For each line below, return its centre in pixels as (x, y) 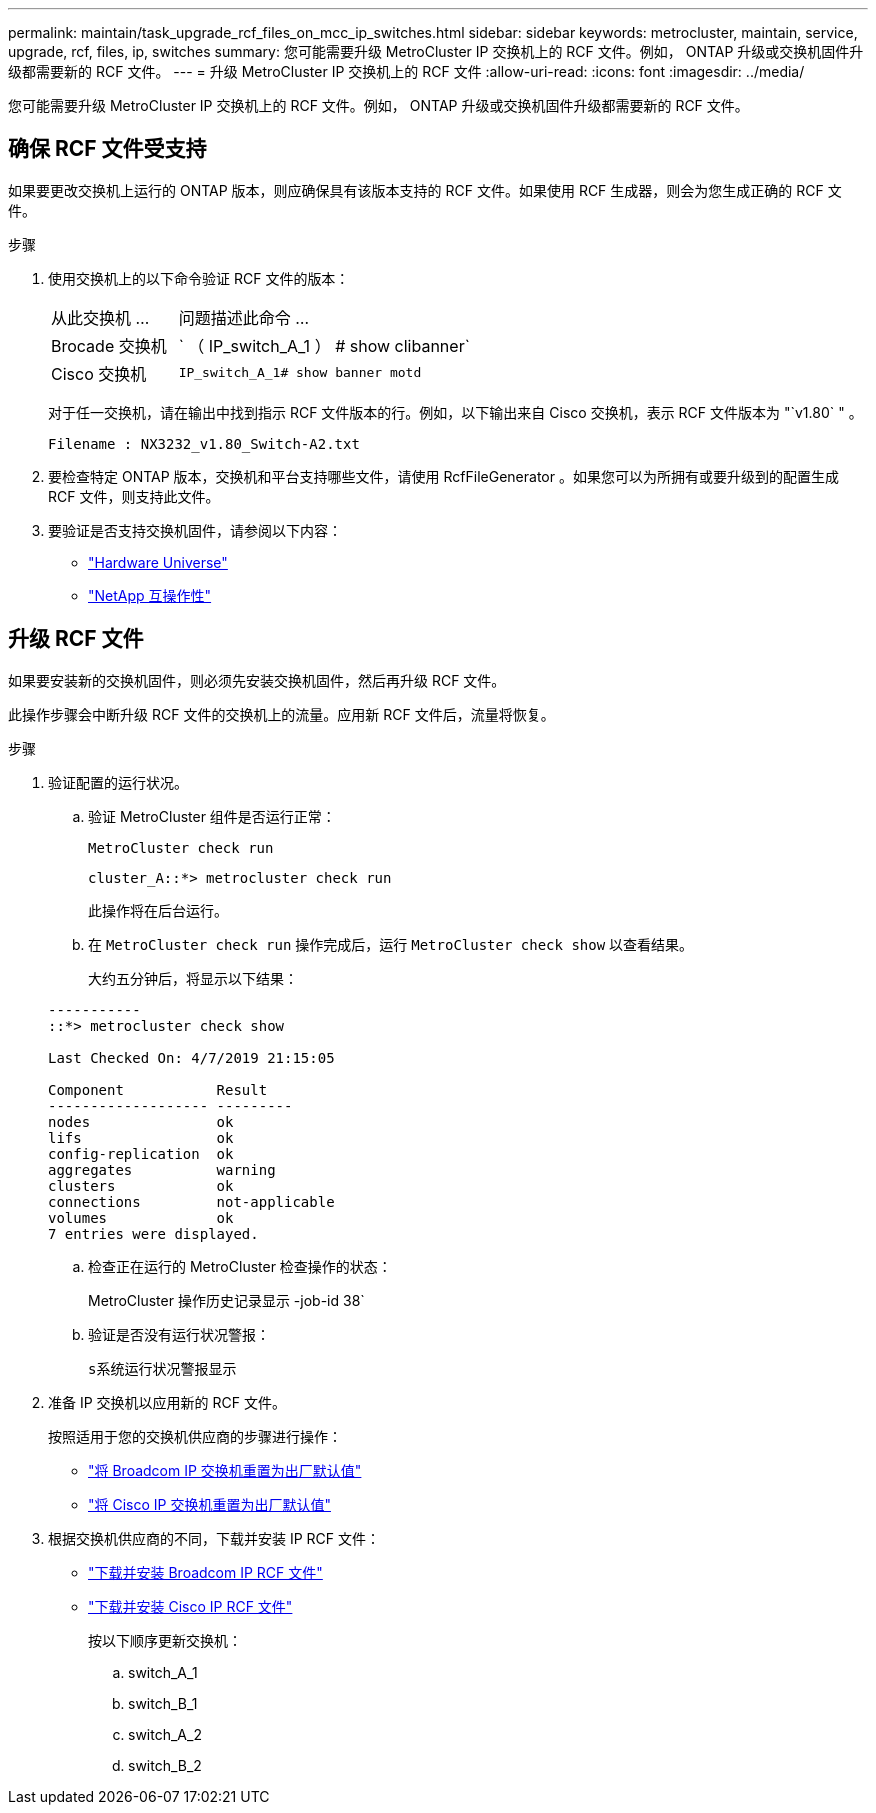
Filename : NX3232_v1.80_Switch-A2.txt (204, 443)
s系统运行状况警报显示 (162, 1368)
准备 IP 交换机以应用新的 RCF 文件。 (167, 1402)
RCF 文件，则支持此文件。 (134, 496)
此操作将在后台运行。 (158, 910)
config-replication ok (141, 1153)
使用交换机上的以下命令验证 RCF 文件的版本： (199, 278)
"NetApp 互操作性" (150, 595)
